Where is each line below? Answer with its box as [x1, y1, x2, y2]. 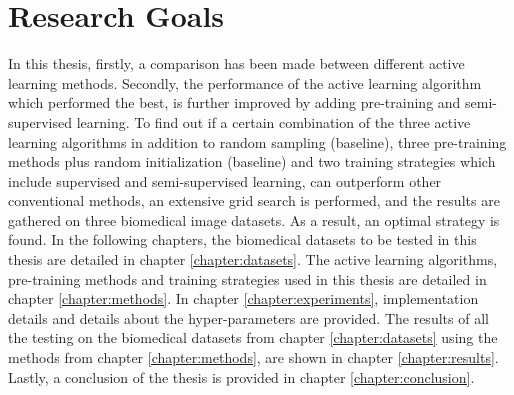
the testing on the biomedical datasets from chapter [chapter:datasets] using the [8, 327, 498, 348]
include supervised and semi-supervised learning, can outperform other [8, 170, 442, 191]
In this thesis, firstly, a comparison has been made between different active [8, 53, 465, 74]
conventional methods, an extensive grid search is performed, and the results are [8, 190, 500, 211]
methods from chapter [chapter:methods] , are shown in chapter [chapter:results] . [8, 347, 499, 368]
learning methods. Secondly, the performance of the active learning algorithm [8, 72, 482, 93]
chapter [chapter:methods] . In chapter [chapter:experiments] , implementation [8, 288, 479, 309]
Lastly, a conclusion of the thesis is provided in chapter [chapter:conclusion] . [8, 366, 475, 387]
